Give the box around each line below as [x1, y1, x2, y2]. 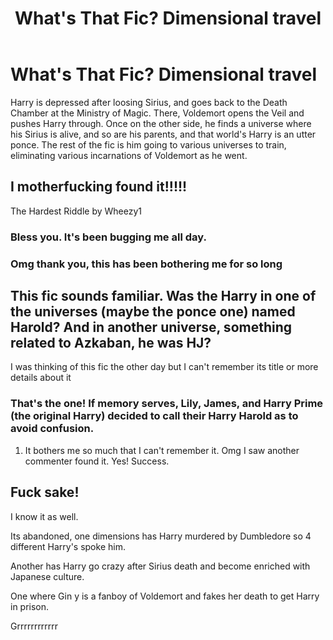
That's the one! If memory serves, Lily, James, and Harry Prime [10, 397, 324, 411]
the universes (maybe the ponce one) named [10, 303, 296, 320]
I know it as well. [10, 510, 79, 522]
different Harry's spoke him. [10, 540, 126, 552]
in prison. [10, 600, 50, 612]
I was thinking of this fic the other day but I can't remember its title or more [10, 361, 319, 373]
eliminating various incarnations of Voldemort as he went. [10, 149, 248, 161]
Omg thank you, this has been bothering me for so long [10, 257, 283, 271]
